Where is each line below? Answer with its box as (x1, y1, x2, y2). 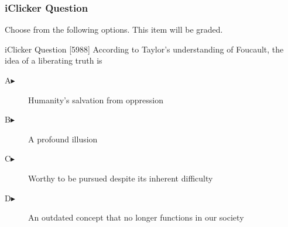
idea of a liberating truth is (5, 54, 102, 67)
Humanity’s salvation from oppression (28, 93, 164, 106)
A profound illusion (28, 132, 98, 145)
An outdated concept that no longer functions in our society (28, 211, 244, 223)
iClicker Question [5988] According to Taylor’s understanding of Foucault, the (5, 43, 284, 55)
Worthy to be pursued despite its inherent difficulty (28, 172, 213, 184)
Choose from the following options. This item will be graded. (5, 23, 223, 36)
